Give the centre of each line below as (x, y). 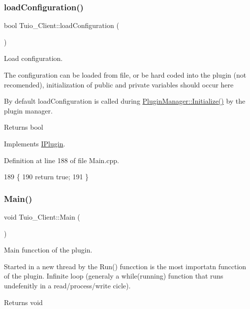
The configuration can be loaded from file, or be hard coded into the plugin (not (125, 75)
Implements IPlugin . (35, 143)
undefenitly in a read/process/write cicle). (67, 285)
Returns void (23, 302)
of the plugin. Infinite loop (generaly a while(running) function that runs (114, 276)
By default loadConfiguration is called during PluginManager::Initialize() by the (125, 101)
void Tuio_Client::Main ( (42, 216)
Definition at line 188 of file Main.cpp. (62, 160)
